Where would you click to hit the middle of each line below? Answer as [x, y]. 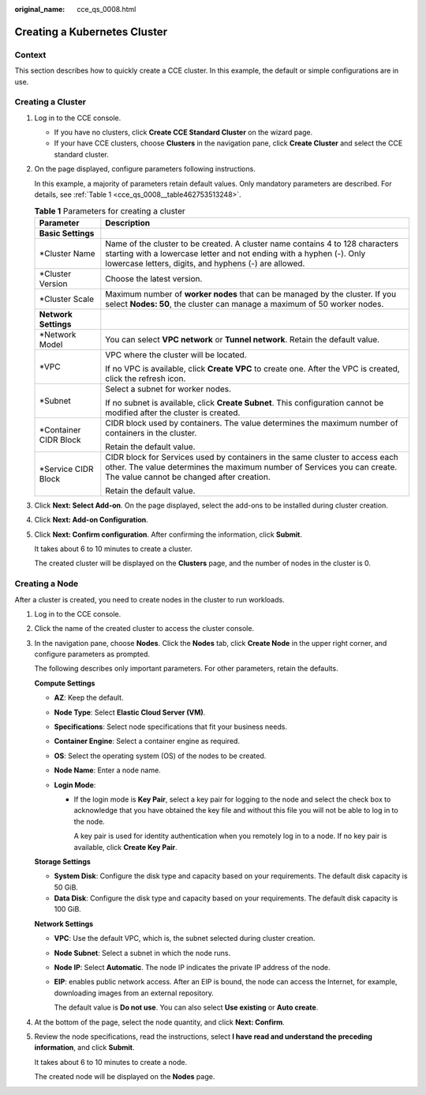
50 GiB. [66, 887]
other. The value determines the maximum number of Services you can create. [251, 466]
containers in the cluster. [151, 432]
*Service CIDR [66, 469]
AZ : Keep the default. [89, 698]
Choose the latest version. [154, 278]
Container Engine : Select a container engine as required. [147, 741]
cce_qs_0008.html [106, 9]
